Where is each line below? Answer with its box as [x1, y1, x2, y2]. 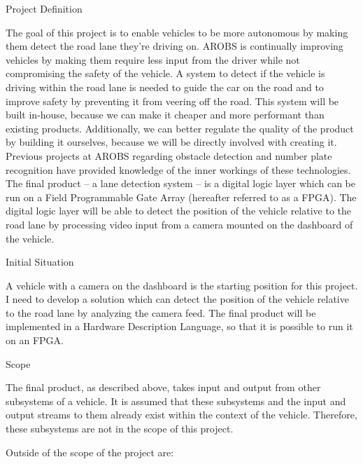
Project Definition [6, 1, 83, 15]
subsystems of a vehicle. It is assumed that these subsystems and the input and [6, 393, 346, 408]
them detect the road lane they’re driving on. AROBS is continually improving [6, 39, 343, 53]
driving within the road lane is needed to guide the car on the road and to [6, 79, 324, 94]
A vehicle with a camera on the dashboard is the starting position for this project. [6, 278, 358, 292]
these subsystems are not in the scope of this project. [6, 421, 234, 436]
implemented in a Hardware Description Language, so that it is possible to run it [6, 319, 353, 334]
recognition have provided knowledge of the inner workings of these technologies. [6, 162, 351, 177]
